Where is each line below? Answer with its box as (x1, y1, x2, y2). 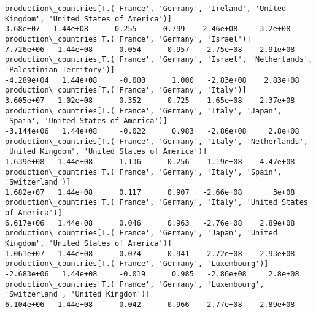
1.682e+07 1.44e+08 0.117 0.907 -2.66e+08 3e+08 (5, 188, 295, 197)
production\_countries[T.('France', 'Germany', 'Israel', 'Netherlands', (5, 55, 313, 64)
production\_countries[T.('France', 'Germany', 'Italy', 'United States (5, 198, 308, 207)
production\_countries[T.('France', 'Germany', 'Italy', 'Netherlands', (5, 137, 308, 146)
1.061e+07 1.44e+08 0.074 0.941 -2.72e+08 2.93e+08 (5, 249, 295, 258)
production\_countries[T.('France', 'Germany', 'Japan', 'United (5, 229, 277, 238)
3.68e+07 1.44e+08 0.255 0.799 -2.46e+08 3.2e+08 (5, 25, 291, 34)
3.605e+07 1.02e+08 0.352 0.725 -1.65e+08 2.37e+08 (5, 96, 295, 105)
